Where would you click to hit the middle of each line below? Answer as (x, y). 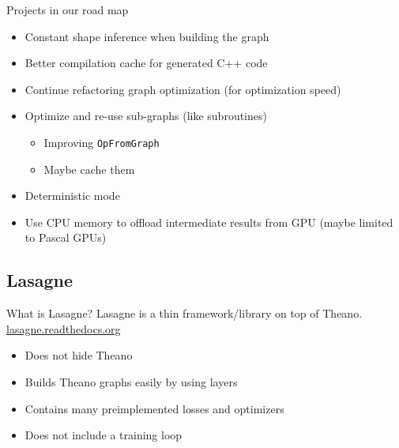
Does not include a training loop (104, 435)
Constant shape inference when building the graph (147, 36)
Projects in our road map (68, 9)
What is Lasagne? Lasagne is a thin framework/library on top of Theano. (184, 313)
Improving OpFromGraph (102, 142)
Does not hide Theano (79, 355)
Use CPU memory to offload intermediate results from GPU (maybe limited (209, 222)
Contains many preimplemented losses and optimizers (154, 408)
